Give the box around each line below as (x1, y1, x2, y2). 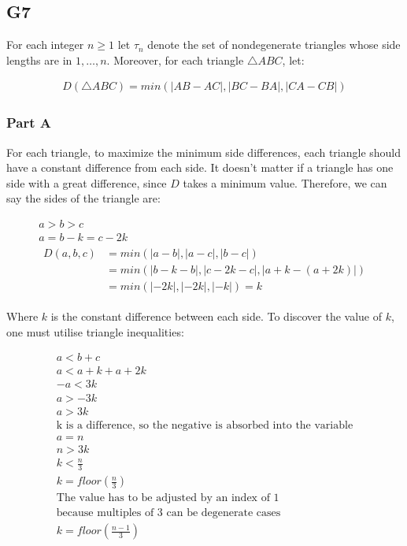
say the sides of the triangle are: (6, 190, 161, 206)
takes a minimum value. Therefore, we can (183, 174, 387, 191)
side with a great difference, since (6, 174, 167, 191)
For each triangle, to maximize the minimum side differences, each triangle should (6, 143, 401, 160)
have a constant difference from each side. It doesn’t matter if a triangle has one (6, 159, 394, 176)
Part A (6, 113, 52, 132)
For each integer (6, 36, 84, 53)
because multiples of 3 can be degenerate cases (56, 507, 281, 519)
